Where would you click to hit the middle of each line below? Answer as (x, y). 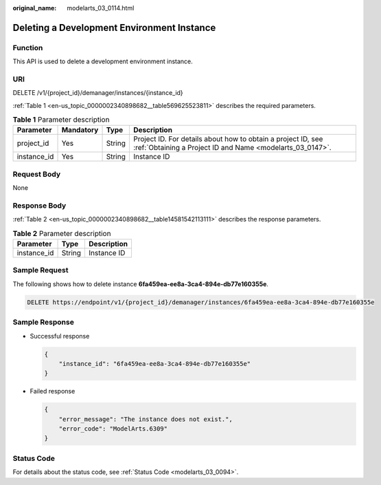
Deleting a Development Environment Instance (114, 28)
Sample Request (41, 270)
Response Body (39, 205)
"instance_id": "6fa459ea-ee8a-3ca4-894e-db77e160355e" (155, 364)
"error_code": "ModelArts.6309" (113, 429)
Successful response (60, 336)
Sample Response (44, 322)
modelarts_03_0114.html (101, 8)
